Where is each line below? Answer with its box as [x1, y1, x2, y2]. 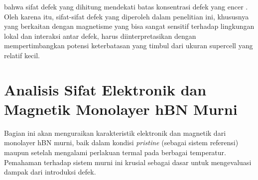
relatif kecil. [4, 50, 40, 60]
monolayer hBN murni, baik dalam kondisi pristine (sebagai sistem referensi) [4, 137, 239, 148]
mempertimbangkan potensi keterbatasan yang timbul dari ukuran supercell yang [4, 40, 253, 51]
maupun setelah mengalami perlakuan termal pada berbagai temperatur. [4, 147, 226, 158]
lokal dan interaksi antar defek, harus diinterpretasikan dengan [4, 30, 196, 41]
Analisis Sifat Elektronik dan [4, 79, 207, 99]
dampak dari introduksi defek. [4, 167, 96, 177]
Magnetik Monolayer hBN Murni [4, 98, 238, 119]
